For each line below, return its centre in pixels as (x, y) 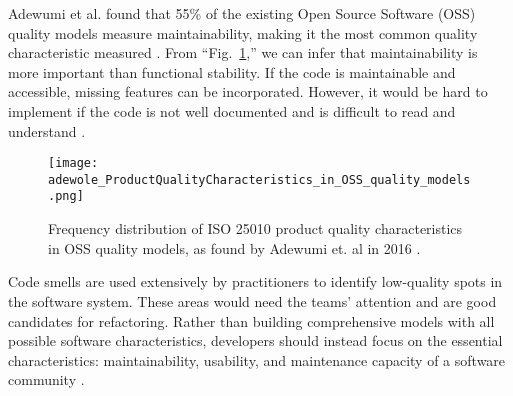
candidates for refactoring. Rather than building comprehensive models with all (251, 320)
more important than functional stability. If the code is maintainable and (232, 71)
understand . (47, 130)
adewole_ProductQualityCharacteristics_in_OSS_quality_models (259, 179)
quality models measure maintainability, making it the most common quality (243, 32)
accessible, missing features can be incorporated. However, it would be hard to (248, 91)
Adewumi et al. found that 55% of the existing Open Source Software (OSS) (242, 13)
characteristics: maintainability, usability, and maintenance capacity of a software (257, 359)
